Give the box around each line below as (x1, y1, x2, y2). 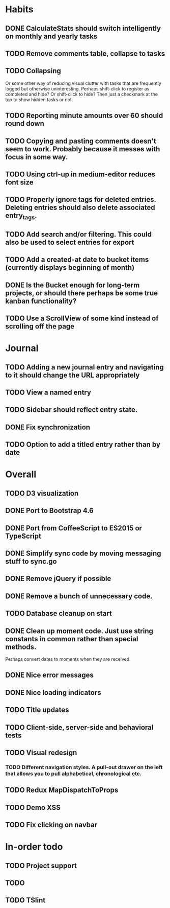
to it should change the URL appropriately (5, 370, 140, 379)
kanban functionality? (5, 296, 77, 305)
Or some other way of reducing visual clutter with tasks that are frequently (5, 80, 161, 86)
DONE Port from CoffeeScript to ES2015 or (5, 524, 143, 532)
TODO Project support (5, 861, 77, 870)
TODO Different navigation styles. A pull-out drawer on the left (5, 763, 163, 771)
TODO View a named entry (5, 388, 92, 397)
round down (5, 119, 45, 128)
